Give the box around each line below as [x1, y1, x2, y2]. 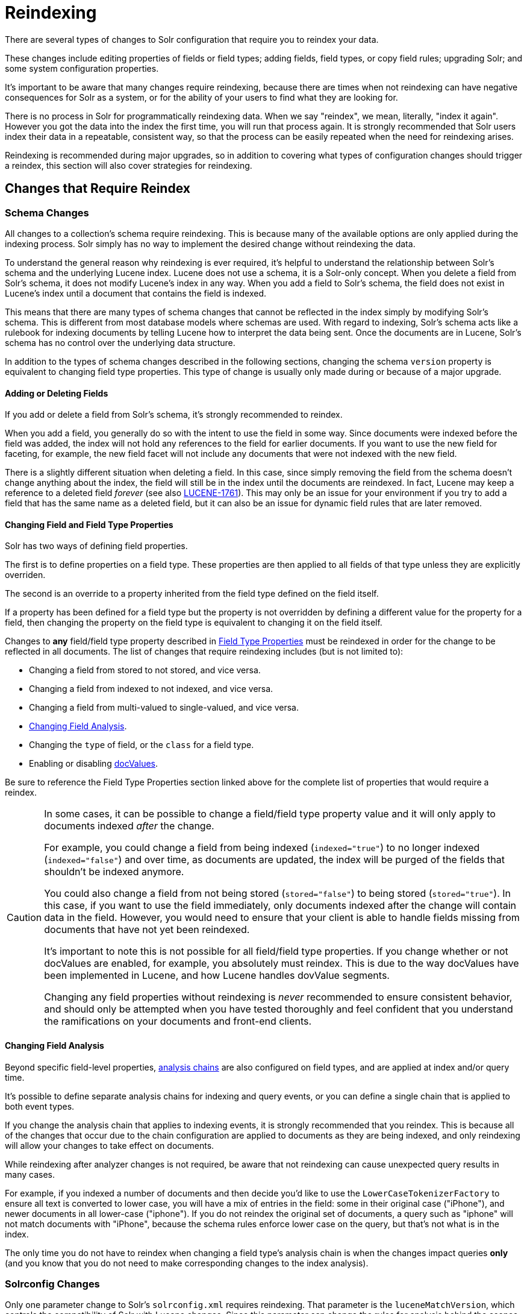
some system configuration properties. [5, 63, 159, 74]
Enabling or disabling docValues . [29, 758, 158, 769]
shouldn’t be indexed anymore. [44, 866, 184, 878]
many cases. [5, 1169, 55, 1180]
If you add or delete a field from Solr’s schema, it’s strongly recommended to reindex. [5, 409, 343, 420]
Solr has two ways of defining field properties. [5, 541, 188, 552]
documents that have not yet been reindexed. [44, 923, 250, 936]
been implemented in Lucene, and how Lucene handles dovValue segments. [44, 969, 390, 982]
